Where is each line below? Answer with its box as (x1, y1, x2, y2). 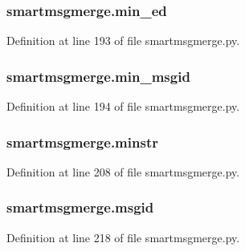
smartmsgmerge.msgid (6, 197, 154, 217)
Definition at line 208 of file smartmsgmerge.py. (6, 163, 240, 180)
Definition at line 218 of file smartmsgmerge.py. (6, 229, 240, 245)
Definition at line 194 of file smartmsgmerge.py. (6, 98, 240, 115)
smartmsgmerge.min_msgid (6, 66, 190, 86)
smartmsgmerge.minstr (6, 132, 158, 152)
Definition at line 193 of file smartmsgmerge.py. (6, 32, 240, 49)
